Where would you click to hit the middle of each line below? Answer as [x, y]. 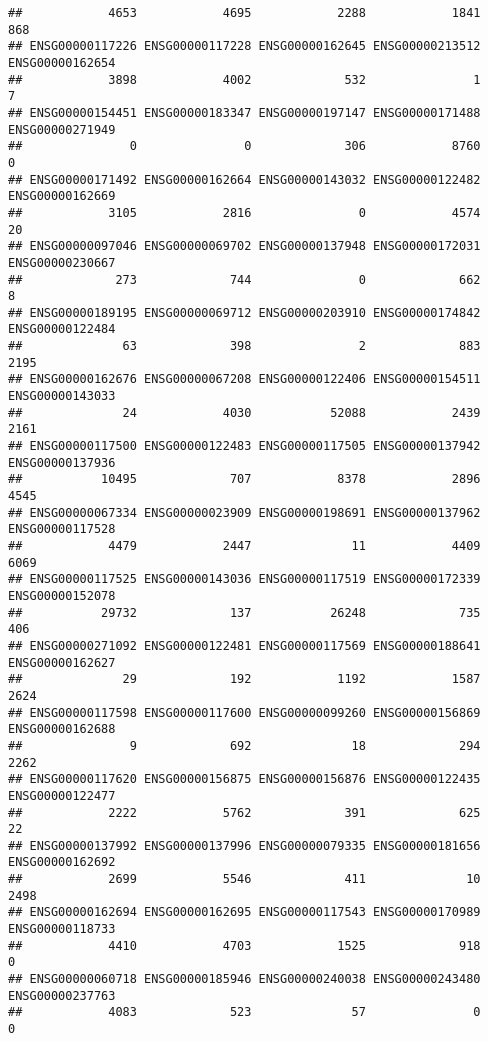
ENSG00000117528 [62, 529]
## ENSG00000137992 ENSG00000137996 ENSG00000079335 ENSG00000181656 [244, 845]
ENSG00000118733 [62, 929]
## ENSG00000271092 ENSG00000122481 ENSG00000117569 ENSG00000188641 [244, 645]
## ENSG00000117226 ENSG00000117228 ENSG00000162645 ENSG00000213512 [244, 46]
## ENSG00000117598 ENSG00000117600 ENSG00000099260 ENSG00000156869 [244, 712]
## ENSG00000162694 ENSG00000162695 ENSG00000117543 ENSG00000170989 [244, 912]
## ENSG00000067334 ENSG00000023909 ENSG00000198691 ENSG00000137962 [244, 512]
